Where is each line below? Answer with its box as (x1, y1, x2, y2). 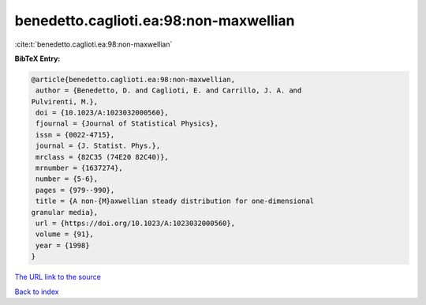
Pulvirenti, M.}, (31, 97, 99, 106)
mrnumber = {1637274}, (35, 164, 124, 173)
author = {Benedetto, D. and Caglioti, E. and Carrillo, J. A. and (35, 86, 302, 95)
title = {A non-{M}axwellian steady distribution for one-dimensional (35, 197, 315, 205)
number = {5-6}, (35, 175, 99, 183)
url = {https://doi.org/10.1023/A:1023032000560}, (35, 219, 236, 228)
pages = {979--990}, (35, 186, 115, 194)
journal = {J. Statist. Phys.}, (35, 141, 161, 150)
